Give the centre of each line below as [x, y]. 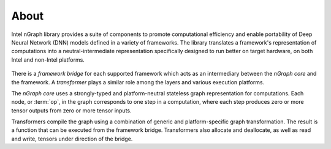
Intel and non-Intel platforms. [48, 60]
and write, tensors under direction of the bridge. [72, 139]
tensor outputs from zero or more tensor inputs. [71, 111]
